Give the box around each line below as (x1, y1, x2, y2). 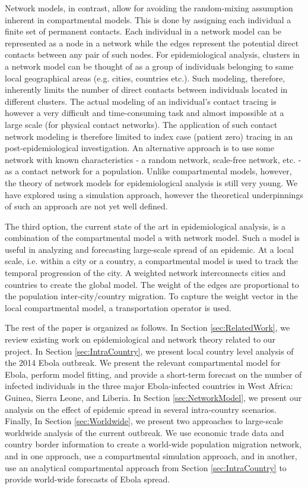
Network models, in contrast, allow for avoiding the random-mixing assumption (5, 2, 293, 14)
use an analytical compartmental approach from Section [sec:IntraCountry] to (5, 461, 287, 474)
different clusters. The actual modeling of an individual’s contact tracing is (5, 95, 277, 107)
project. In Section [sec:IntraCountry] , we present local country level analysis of (5, 344, 294, 357)
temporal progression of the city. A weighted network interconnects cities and (5, 267, 286, 279)
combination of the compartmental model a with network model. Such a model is (5, 231, 300, 244)
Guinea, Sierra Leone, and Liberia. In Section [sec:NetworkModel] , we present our (5, 391, 302, 403)
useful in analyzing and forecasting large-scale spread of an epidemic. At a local (5, 243, 294, 255)
